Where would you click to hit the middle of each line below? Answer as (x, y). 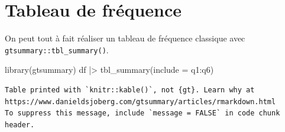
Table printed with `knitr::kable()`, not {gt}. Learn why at (130, 90)
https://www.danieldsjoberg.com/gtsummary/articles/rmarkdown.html (140, 102)
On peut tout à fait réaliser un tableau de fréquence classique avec (125, 38)
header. (20, 125)
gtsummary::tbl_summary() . (57, 49)
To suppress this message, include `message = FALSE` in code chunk (142, 113)
